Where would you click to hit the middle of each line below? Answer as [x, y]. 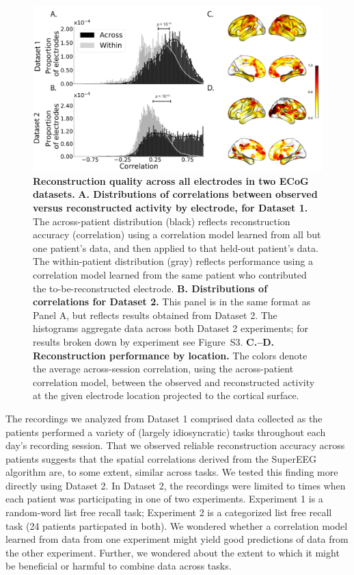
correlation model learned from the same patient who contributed [170, 274]
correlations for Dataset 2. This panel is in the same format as [172, 302]
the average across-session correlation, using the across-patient [163, 369]
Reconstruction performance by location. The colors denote [170, 355]
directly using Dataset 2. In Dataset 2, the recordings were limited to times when [176, 485]
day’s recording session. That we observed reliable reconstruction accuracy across [175, 445]
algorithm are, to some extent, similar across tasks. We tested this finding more [172, 472]
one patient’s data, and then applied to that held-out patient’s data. [176, 247]
